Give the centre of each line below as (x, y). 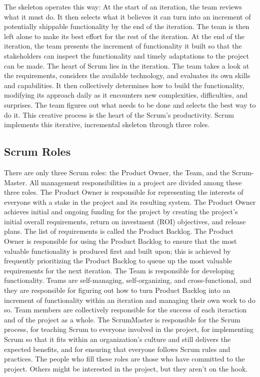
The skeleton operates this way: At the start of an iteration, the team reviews (123, 7)
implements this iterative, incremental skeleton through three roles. (107, 124)
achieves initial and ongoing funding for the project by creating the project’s (121, 212)
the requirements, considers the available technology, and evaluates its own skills (127, 75)
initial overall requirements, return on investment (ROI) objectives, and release (125, 221)
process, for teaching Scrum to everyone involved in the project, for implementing (129, 329)
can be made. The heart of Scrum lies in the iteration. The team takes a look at (127, 65)
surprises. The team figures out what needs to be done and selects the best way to (130, 104)
